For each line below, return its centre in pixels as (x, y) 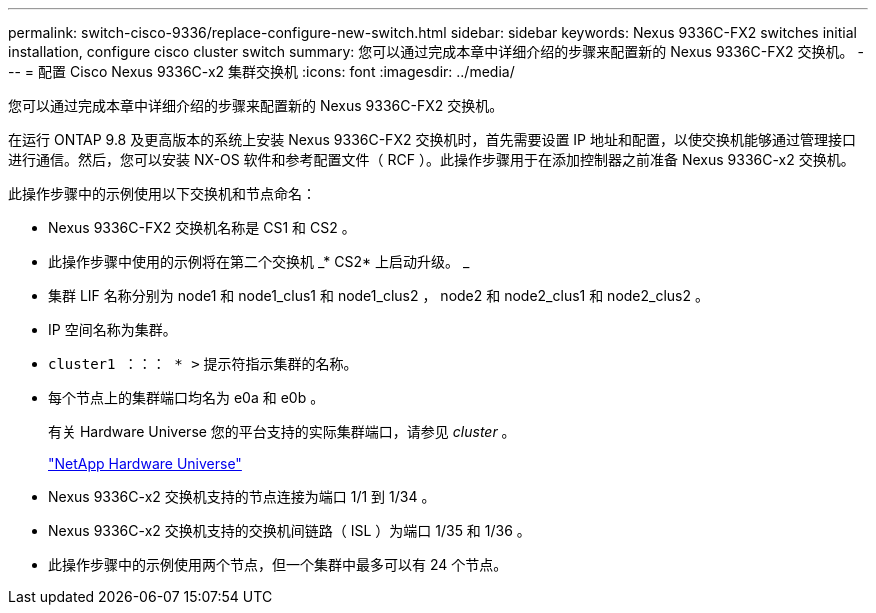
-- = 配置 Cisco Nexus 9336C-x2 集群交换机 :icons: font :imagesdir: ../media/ (261, 71)
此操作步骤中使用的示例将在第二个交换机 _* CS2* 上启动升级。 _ (259, 261)
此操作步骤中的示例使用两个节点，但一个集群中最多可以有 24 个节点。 (278, 564)
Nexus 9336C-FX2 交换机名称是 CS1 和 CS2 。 (202, 227)
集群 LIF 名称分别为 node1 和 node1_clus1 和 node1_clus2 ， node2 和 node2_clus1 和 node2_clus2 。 (378, 295)
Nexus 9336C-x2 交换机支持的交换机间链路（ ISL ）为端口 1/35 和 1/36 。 (289, 530)
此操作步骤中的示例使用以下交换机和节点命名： (162, 193)
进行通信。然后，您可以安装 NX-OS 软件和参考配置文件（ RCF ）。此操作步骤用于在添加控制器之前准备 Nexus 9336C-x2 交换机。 (431, 159)
